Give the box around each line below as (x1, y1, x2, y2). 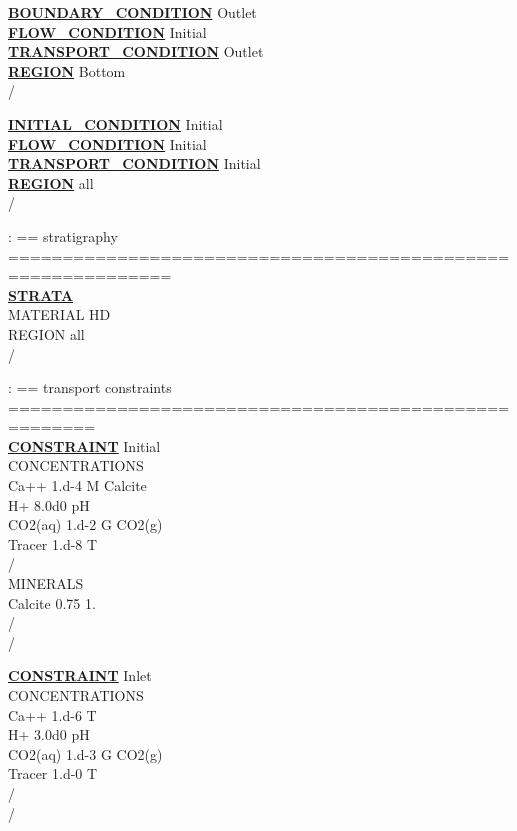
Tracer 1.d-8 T (8, 533, 98, 554)
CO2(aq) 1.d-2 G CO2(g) (8, 514, 163, 535)
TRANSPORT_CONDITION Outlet (8, 41, 264, 62)
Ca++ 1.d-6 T (8, 704, 97, 725)
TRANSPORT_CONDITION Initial (8, 153, 261, 174)
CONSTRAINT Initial (8, 435, 161, 456)
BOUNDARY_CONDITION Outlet (8, 2, 257, 22)
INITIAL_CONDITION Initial (8, 113, 223, 134)
